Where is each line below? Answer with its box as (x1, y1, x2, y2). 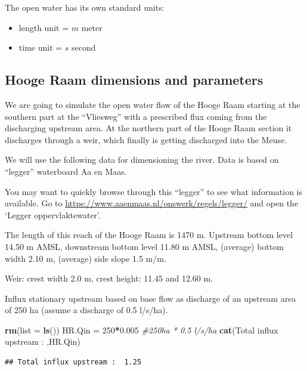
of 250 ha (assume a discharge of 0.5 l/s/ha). (5, 304, 168, 316)
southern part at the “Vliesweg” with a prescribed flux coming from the (5, 110, 267, 122)
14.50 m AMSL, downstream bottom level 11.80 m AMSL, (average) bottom (5, 240, 284, 252)
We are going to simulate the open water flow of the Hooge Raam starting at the (5, 98, 300, 110)
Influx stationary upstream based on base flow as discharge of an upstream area (5, 292, 296, 304)
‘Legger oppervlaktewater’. (5, 208, 101, 221)
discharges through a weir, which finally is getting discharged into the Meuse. (5, 133, 287, 146)
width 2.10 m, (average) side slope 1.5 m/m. (5, 252, 166, 264)
